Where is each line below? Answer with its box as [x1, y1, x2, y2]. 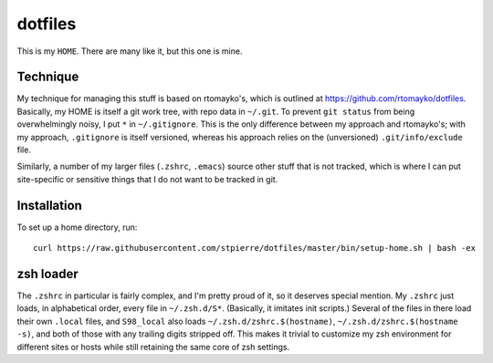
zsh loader [16, 265, 79, 282]
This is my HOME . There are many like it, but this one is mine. [16, 46, 243, 57]
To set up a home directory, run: [16, 222, 138, 233]
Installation [16, 197, 82, 213]
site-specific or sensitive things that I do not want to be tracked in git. [16, 173, 278, 184]
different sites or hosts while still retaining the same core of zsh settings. [16, 341, 290, 352]
